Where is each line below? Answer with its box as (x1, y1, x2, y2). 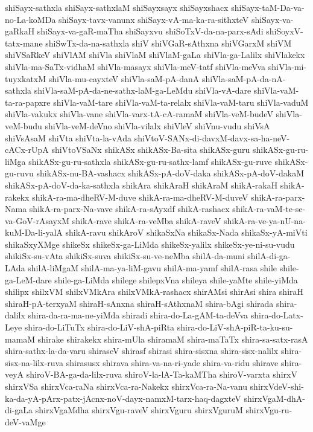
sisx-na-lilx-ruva (5, 356, 64, 369)
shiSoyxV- (266, 25, 303, 37)
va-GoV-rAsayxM (5, 214, 70, 227)
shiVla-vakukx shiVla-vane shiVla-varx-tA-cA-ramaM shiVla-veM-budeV (5, 108, 273, 120)
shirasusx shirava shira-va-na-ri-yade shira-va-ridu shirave (66, 356, 279, 369)
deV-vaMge (5, 415, 46, 428)
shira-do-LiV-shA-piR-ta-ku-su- (177, 321, 293, 334)
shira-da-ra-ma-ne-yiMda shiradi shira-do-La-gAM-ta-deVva (28, 309, 248, 321)
